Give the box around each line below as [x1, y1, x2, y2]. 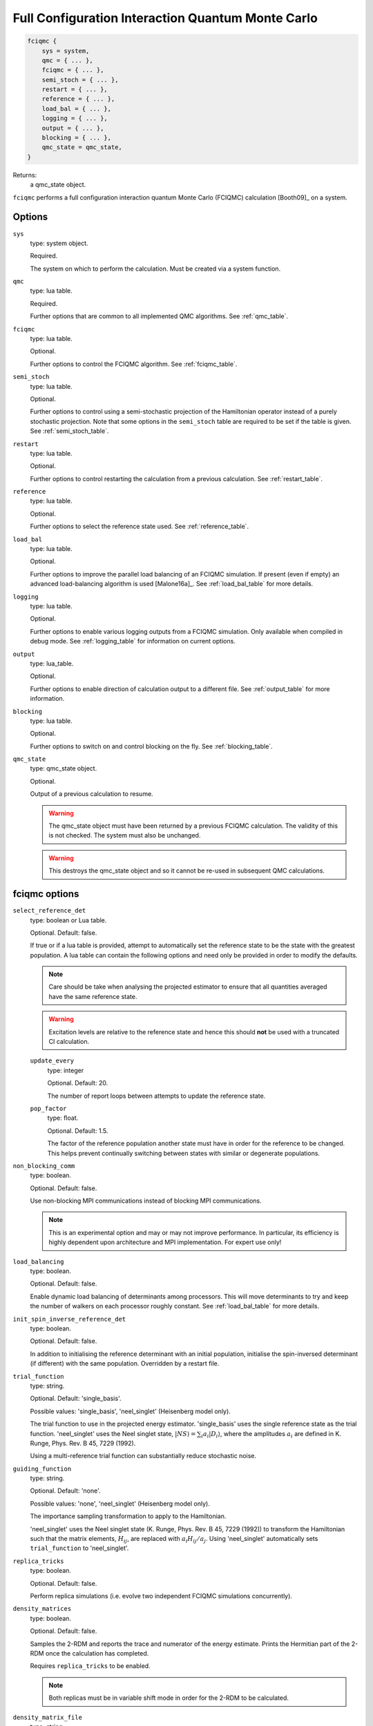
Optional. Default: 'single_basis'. [30, 1395, 122, 1403]
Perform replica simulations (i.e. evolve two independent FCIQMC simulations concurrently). [30, 1591, 293, 1600]
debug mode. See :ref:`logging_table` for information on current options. [30, 637, 236, 646]
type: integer [47, 1066, 84, 1074]
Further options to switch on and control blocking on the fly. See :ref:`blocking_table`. [30, 742, 273, 750]
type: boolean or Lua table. [30, 915, 107, 924]
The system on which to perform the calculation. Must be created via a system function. [30, 264, 281, 273]
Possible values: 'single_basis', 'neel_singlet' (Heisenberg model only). [30, 1407, 231, 1415]
